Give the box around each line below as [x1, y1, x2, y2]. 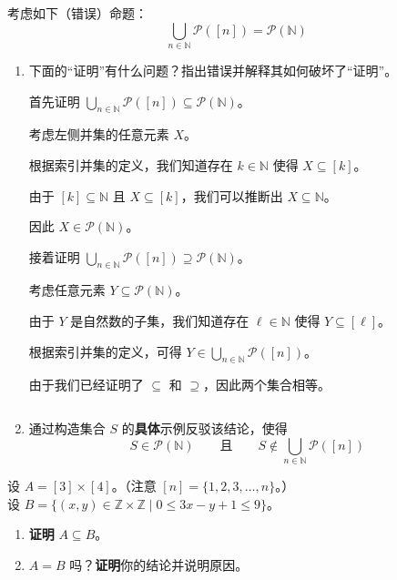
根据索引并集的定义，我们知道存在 [28, 155, 233, 174]
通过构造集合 [28, 419, 106, 438]
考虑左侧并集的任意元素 [28, 125, 169, 144]
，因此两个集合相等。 [203, 375, 331, 394]
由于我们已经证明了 [28, 375, 144, 394]
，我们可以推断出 [180, 186, 283, 205]
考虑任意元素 [28, 280, 106, 300]
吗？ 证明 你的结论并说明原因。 [69, 555, 249, 574]
